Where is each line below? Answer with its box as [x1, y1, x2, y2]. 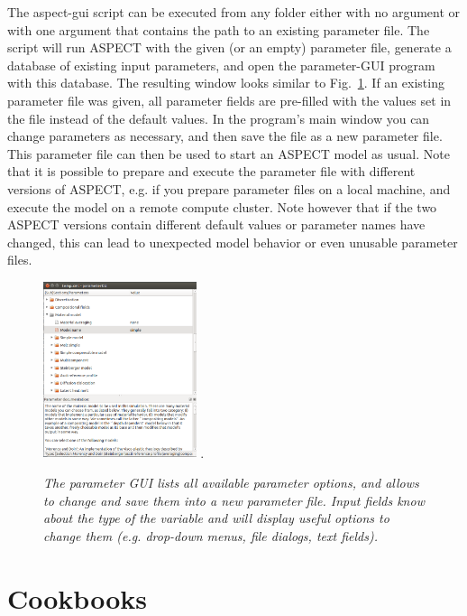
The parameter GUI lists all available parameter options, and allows [43, 473, 419, 492]
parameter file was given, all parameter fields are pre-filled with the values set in [7, 90, 452, 109]
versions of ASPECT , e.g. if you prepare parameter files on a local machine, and [7, 179, 451, 198]
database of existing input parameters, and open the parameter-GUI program [7, 55, 435, 74]
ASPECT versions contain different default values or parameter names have [7, 215, 426, 234]
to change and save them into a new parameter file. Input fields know [43, 490, 425, 509]
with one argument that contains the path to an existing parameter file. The [7, 20, 430, 39]
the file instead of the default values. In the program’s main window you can [7, 108, 430, 127]
